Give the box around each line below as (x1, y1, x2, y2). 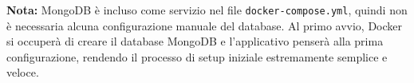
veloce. (6, 64, 39, 81)
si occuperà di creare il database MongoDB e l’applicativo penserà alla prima (6, 33, 384, 49)
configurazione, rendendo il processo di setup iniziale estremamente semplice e (6, 48, 388, 65)
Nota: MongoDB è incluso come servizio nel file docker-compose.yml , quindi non (6, 2, 408, 18)
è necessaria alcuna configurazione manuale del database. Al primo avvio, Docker (6, 17, 403, 34)
